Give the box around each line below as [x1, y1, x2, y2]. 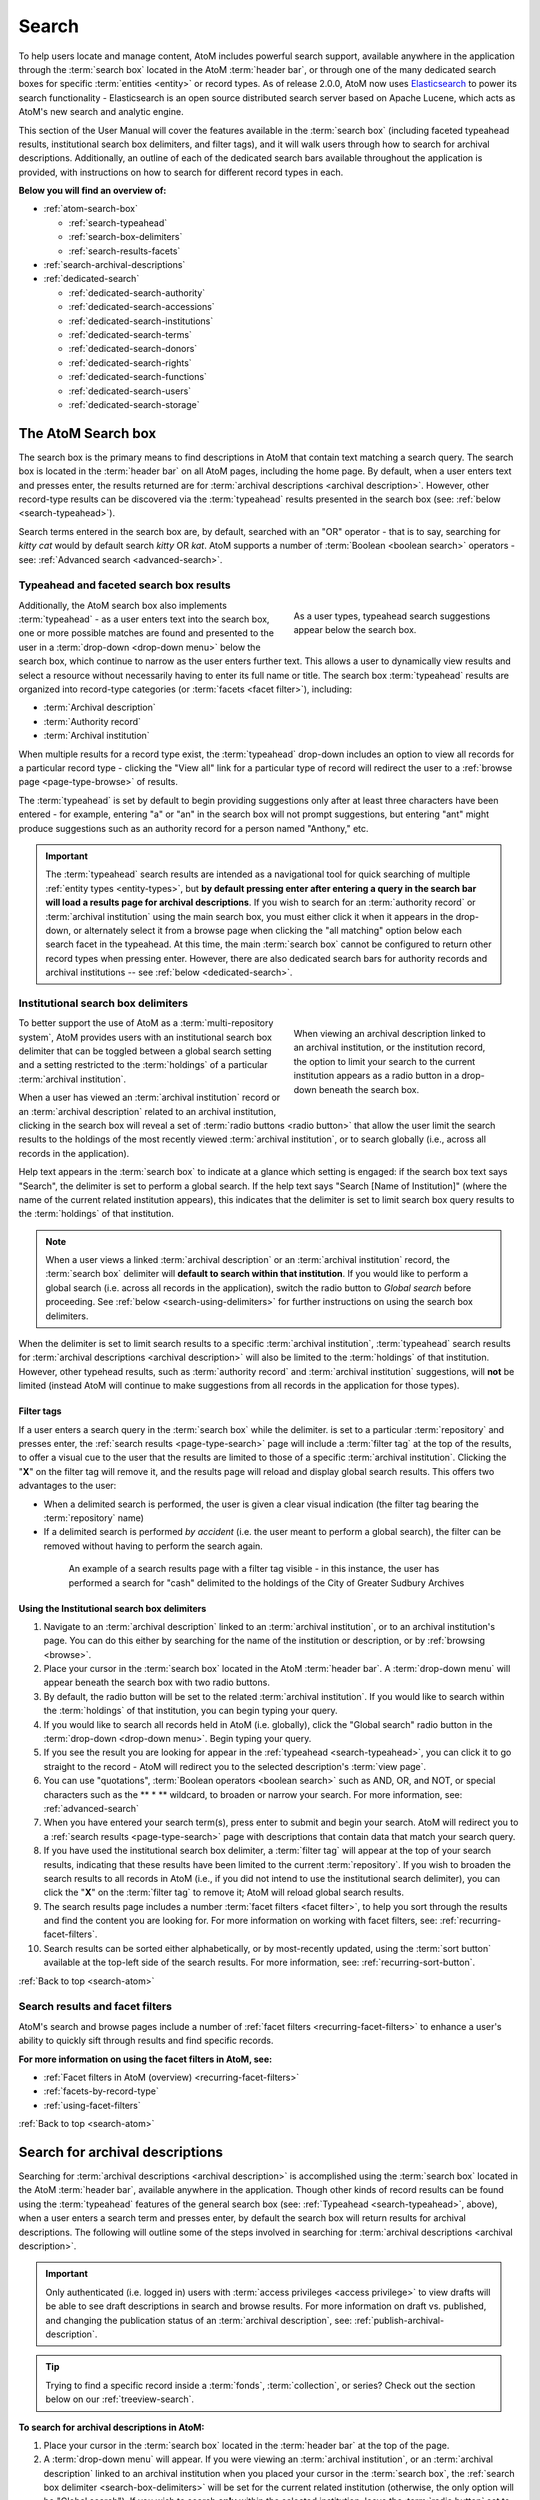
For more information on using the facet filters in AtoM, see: [18, 2053, 273, 2065]
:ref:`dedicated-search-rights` [68, 356, 192, 369]
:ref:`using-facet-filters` [43, 2099, 142, 2111]
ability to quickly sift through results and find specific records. [18, 2035, 274, 2047]
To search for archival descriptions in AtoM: [18, 2421, 205, 2433]
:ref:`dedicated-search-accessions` [68, 301, 215, 313]
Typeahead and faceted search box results [18, 578, 231, 592]
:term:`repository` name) [43, 1511, 145, 1524]
